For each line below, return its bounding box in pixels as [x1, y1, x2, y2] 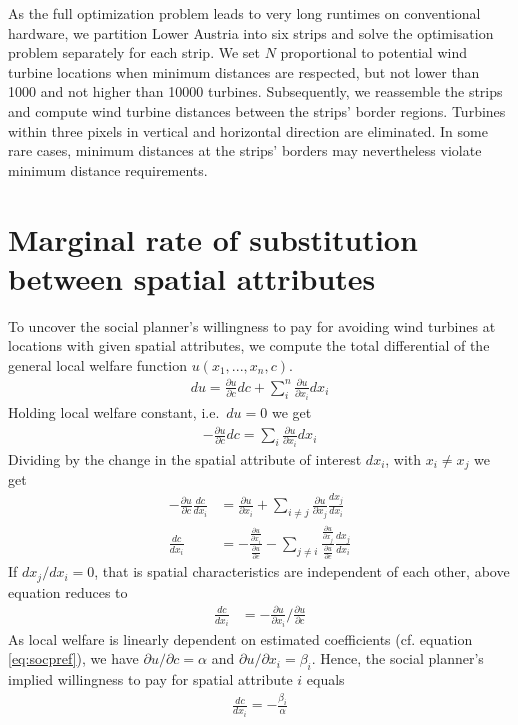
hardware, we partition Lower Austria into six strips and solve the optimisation [8, 22, 494, 43]
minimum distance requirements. [8, 159, 208, 180]
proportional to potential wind [280, 42, 467, 63]
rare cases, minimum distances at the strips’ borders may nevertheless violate [8, 140, 482, 161]
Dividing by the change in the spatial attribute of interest [8, 449, 362, 470]
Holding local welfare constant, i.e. [8, 401, 220, 422]
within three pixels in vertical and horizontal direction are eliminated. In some [8, 120, 488, 141]
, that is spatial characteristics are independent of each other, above [94, 561, 510, 582]
